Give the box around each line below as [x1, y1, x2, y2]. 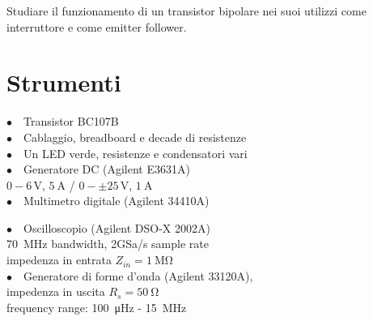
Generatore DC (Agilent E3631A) [23, 160, 190, 178]
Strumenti [6, 66, 121, 99]
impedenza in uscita [6, 283, 105, 300]
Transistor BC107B [23, 113, 119, 130]
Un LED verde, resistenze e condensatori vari [23, 144, 248, 161]
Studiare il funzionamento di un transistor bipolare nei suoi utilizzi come [6, 2, 367, 19]
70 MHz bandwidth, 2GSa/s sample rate [6, 235, 209, 252]
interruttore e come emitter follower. [6, 18, 187, 35]
